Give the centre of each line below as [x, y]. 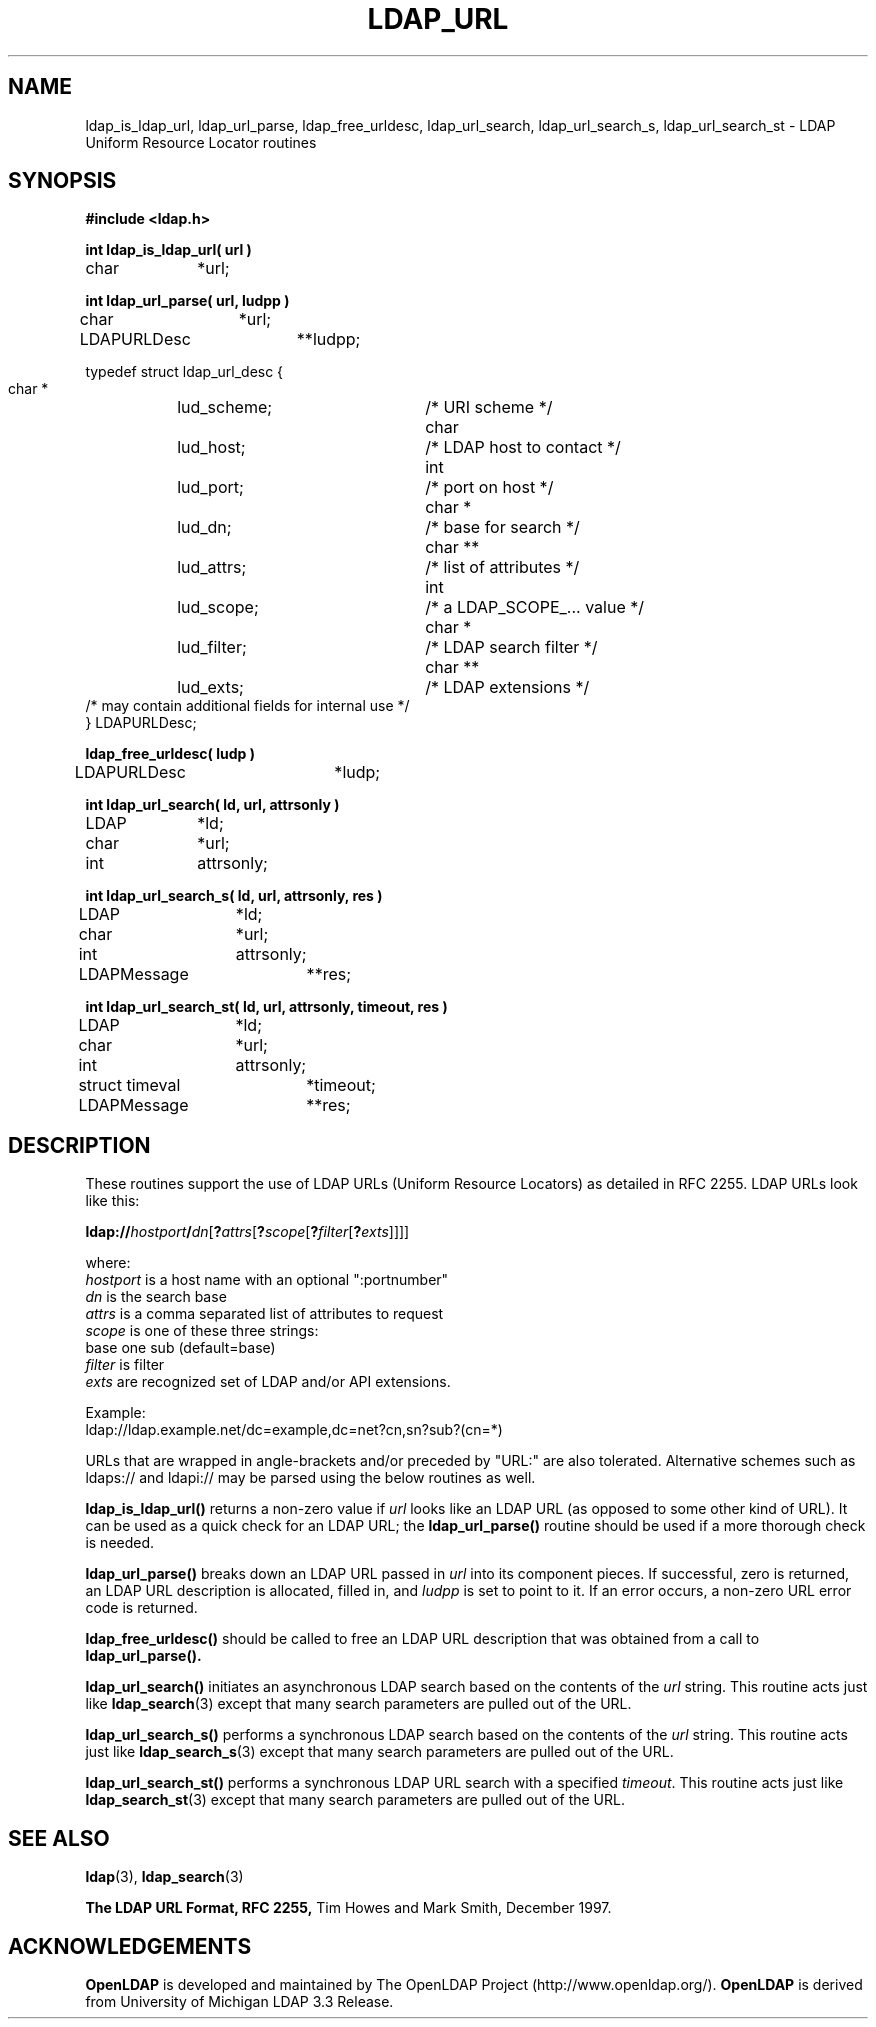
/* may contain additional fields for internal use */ [247, 706]
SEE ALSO [59, 1838]
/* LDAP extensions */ [507, 687]
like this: [112, 1201]
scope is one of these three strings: [202, 1331]
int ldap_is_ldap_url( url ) [168, 250]
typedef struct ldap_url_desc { [184, 372]
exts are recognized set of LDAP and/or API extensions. [268, 1382]
